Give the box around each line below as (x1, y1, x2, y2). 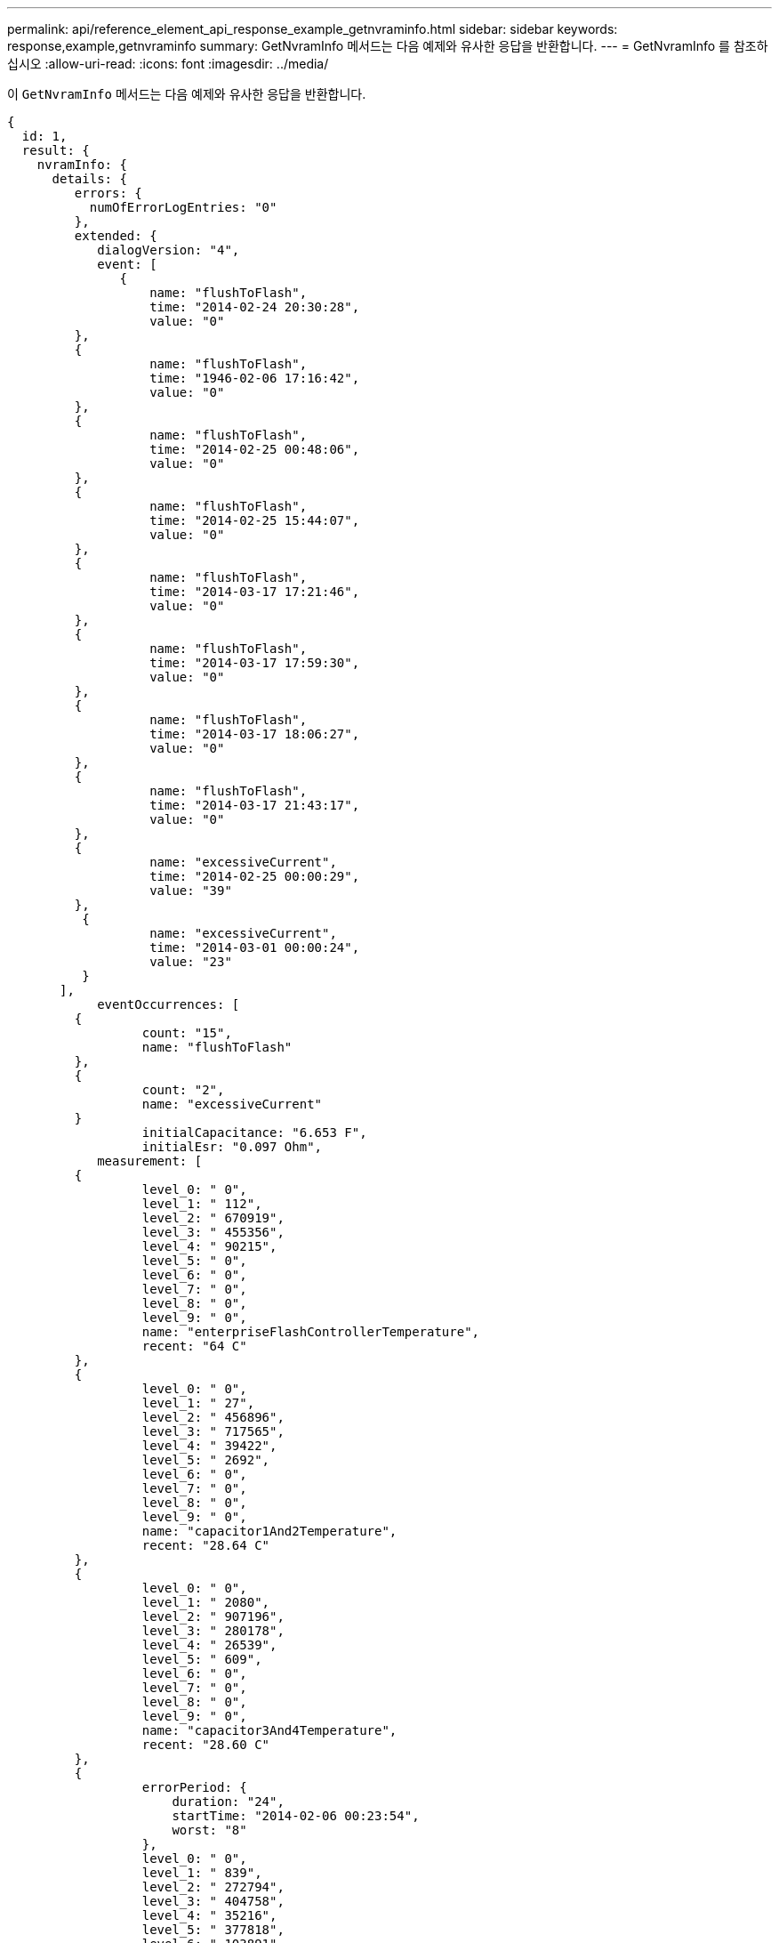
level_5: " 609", (141, 1652, 262, 1666)
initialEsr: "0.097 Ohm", (141, 1140, 323, 1154)
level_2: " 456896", (141, 1410, 285, 1424)
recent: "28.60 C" (141, 1737, 270, 1752)
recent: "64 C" (141, 1339, 247, 1353)
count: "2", (141, 1083, 225, 1097)
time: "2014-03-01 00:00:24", (149, 940, 360, 955)
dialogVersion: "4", (97, 243, 240, 257)
